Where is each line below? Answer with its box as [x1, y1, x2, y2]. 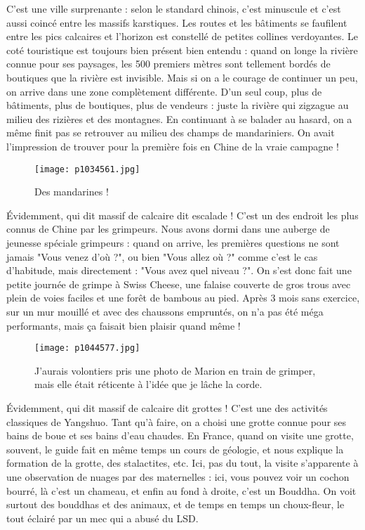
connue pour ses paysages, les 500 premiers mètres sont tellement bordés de [6, 56, 331, 71]
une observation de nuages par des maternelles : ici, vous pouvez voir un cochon [6, 469, 350, 484]
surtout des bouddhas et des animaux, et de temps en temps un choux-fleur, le [6, 497, 345, 512]
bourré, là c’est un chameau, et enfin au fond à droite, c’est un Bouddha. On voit [6, 483, 357, 498]
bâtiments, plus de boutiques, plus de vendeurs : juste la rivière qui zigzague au [6, 98, 349, 112]
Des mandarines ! [34, 184, 109, 199]
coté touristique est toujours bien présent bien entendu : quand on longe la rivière [6, 42, 358, 57]
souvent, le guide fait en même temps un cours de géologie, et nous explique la [6, 441, 344, 456]
